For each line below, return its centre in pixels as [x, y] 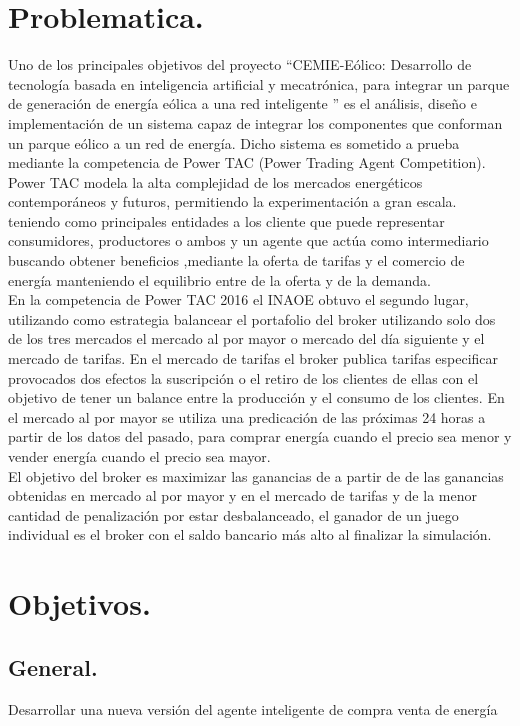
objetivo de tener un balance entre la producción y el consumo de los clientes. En [256, 397]
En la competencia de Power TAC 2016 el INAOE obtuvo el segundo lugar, [238, 299]
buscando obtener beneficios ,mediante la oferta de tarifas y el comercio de [236, 260]
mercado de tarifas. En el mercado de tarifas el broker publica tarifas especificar [253, 358]
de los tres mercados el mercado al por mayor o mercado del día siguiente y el [246, 338]
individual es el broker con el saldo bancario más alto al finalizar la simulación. [250, 534]
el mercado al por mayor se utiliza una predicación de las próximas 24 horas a [247, 416]
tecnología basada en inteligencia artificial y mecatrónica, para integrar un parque [259, 83]
